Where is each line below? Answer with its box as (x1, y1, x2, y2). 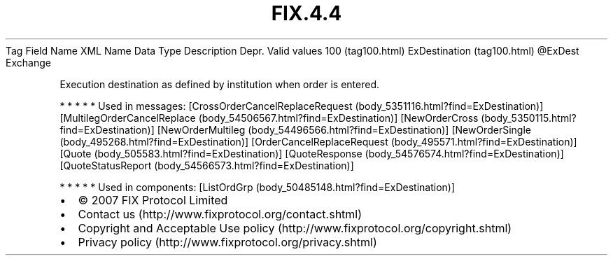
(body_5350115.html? (481, 111, 577, 124)
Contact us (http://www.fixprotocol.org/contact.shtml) (78, 206, 362, 221)
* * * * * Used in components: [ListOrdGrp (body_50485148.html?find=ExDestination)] (59, 181, 456, 193)
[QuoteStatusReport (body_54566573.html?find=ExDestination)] (59, 159, 354, 171)
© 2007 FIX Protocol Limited (78, 192, 228, 207)
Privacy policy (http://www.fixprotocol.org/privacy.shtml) (78, 234, 377, 249)
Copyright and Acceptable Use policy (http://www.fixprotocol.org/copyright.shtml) (78, 220, 512, 235)
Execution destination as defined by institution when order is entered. (59, 78, 379, 90)
